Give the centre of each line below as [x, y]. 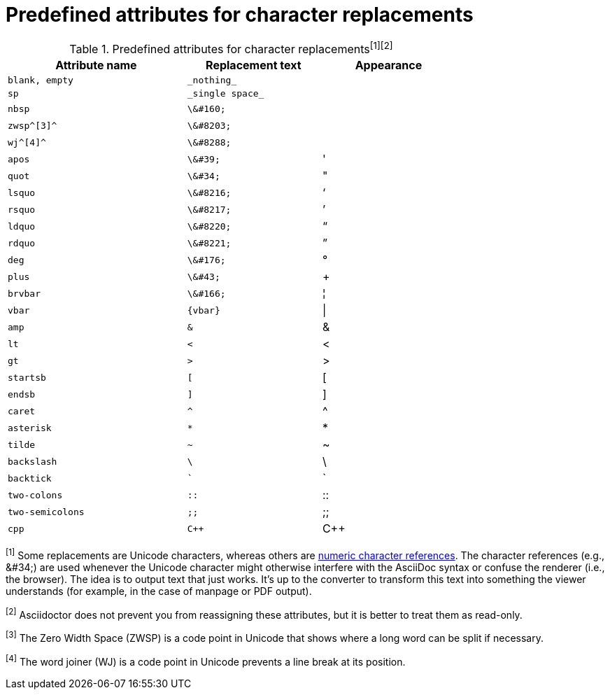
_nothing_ [212, 80]
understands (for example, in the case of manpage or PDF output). [159, 591]
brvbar [24, 293]
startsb [27, 377]
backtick [30, 478]
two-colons [35, 495]
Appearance [389, 65]
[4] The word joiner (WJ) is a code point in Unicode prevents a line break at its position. [206, 661]
